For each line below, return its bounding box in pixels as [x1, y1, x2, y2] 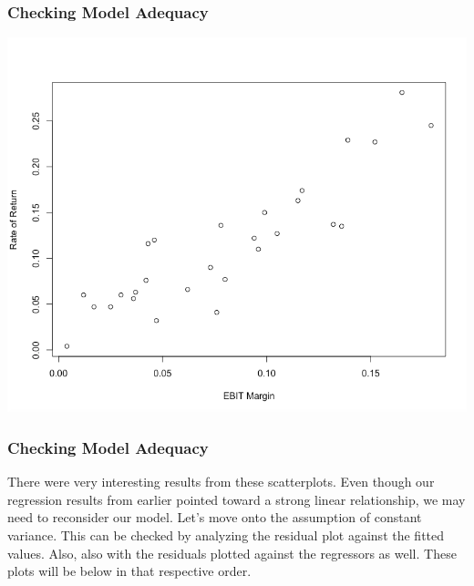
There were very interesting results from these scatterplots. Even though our [7, 472, 435, 491]
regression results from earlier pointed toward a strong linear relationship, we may [7, 489, 466, 509]
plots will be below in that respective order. [7, 561, 252, 581]
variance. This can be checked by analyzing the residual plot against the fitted [7, 526, 445, 545]
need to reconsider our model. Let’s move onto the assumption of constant [7, 508, 422, 527]
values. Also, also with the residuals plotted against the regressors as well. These [7, 543, 457, 562]
